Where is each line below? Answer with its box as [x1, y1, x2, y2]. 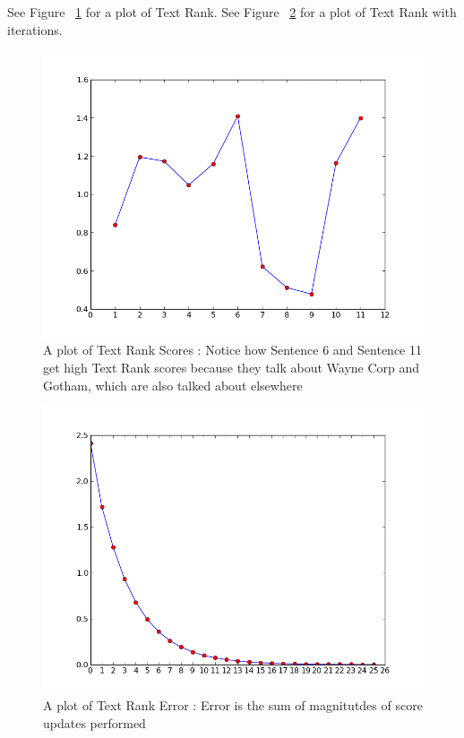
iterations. [7, 20, 63, 39]
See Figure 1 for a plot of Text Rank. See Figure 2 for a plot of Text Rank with [7, 3, 457, 21]
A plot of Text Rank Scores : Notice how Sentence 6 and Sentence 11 [43, 340, 422, 359]
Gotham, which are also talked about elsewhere [43, 375, 303, 394]
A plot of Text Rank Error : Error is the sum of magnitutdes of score [43, 696, 423, 715]
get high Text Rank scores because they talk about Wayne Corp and [43, 357, 420, 376]
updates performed [43, 713, 146, 732]
